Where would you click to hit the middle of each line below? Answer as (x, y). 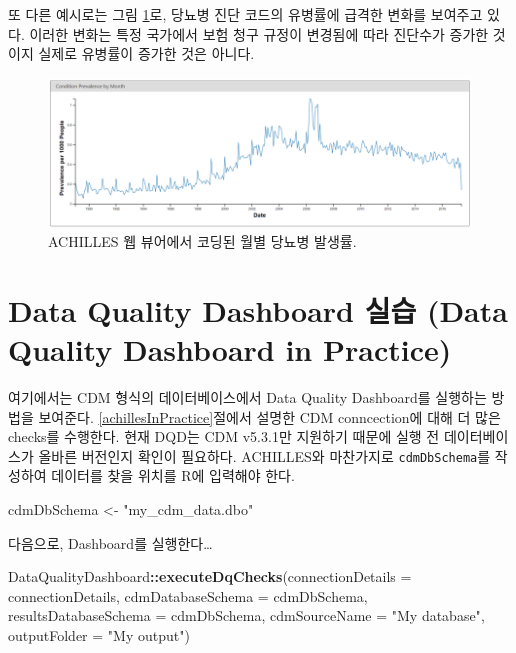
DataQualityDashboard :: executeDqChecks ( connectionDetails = (210, 576)
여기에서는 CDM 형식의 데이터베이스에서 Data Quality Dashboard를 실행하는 (247, 397)
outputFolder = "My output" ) (99, 635)
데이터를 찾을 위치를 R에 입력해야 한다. (173, 475)
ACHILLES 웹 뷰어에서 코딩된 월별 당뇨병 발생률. (202, 241)
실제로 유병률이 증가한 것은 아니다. (146, 53)
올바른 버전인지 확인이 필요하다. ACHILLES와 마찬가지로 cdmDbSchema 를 (264, 455)
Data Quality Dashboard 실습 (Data (258, 309)
